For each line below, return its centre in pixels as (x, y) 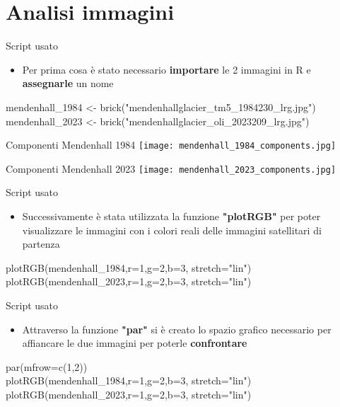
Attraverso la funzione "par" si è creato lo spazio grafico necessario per (177, 329)
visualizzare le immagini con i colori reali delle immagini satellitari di (172, 230)
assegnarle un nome (68, 83)
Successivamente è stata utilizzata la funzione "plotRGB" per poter (171, 216)
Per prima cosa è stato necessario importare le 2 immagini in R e (166, 69)
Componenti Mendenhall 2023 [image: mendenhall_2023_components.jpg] (171, 168)
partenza (41, 244)
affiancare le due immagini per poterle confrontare (135, 343)
